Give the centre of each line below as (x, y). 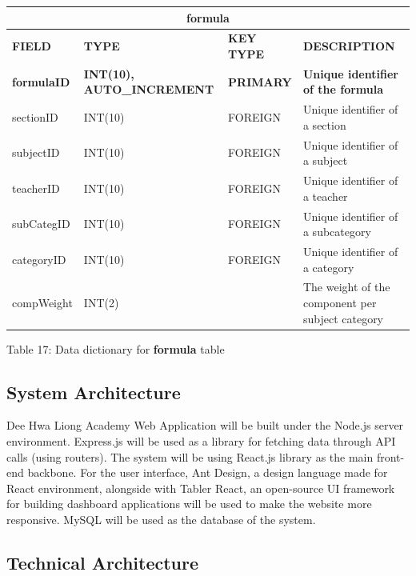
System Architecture (94, 392)
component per (340, 302)
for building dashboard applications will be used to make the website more (189, 504)
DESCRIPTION (349, 46)
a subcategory (337, 232)
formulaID (41, 81)
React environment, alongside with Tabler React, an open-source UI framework (201, 488)
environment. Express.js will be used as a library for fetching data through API (201, 441)
